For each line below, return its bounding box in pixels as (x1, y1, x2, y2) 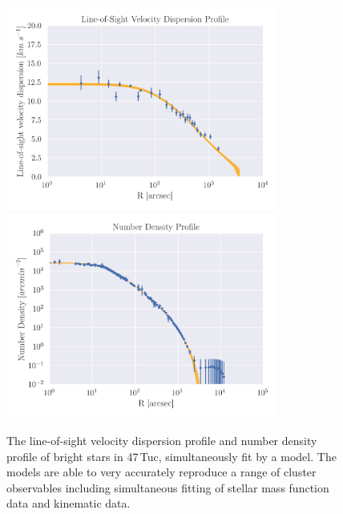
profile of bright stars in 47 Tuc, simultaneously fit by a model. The (6, 447, 337, 464)
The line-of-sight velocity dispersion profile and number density (6, 431, 317, 448)
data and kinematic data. (6, 495, 131, 512)
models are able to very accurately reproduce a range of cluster (6, 463, 317, 480)
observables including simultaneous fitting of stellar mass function (6, 479, 329, 496)
